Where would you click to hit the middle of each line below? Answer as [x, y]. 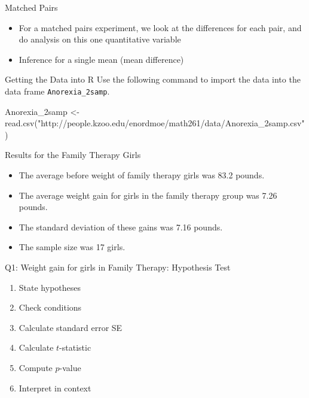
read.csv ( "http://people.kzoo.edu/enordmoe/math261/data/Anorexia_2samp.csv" [155, 123]
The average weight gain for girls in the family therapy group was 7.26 [148, 195]
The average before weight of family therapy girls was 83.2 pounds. [142, 175]
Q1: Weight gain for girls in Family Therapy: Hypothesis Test [118, 267]
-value [70, 367]
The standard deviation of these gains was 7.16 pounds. [121, 227]
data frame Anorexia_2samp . [57, 91]
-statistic [75, 347]
